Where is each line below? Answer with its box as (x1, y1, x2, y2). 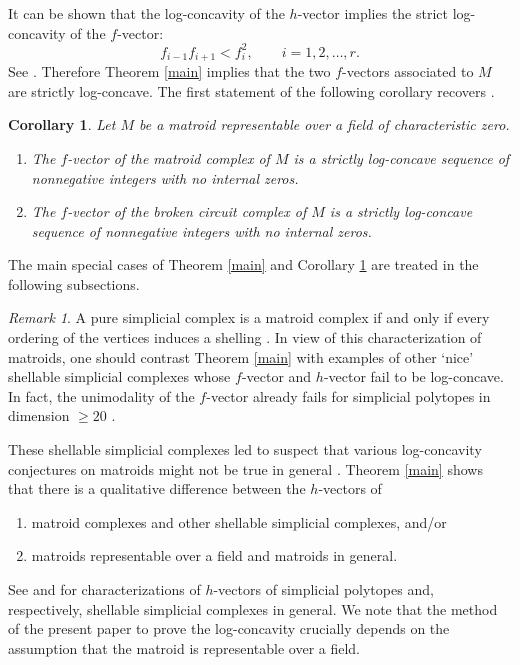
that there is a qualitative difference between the (8, 478, 306, 499)
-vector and (241, 366, 312, 387)
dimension (8, 405, 70, 426)
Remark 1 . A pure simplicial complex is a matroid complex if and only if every (8, 307, 490, 328)
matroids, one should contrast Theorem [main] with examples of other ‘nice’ (8, 346, 474, 367)
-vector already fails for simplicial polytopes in (206, 385, 491, 406)
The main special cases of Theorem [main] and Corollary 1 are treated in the (8, 254, 479, 275)
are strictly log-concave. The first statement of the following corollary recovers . (8, 80, 495, 101)
